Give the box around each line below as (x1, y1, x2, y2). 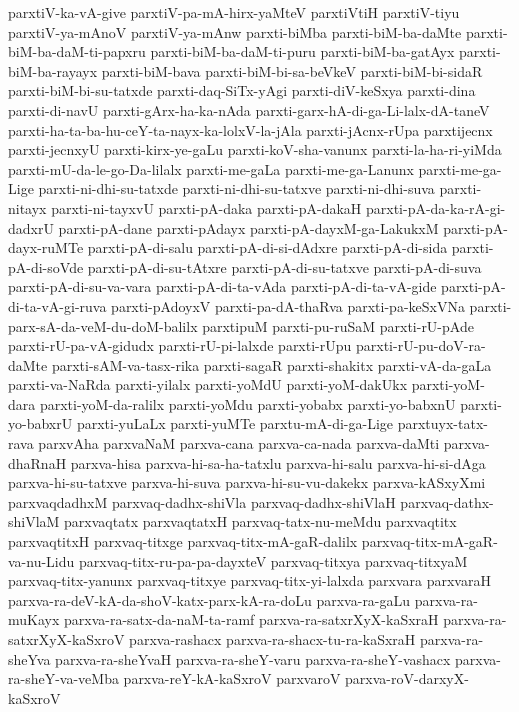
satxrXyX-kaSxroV (8, 629, 125, 649)
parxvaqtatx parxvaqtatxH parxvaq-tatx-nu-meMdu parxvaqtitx (64, 511, 457, 532)
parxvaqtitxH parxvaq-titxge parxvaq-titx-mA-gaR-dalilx (8, 531, 358, 552)
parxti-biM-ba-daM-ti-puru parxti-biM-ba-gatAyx (150, 41, 455, 62)
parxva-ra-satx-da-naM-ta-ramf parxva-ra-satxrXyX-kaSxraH (63, 609, 439, 630)
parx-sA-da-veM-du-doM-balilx (8, 315, 198, 336)
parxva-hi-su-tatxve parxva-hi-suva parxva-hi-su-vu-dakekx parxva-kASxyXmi (8, 472, 486, 493)
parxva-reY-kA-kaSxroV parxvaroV (123, 668, 341, 689)
